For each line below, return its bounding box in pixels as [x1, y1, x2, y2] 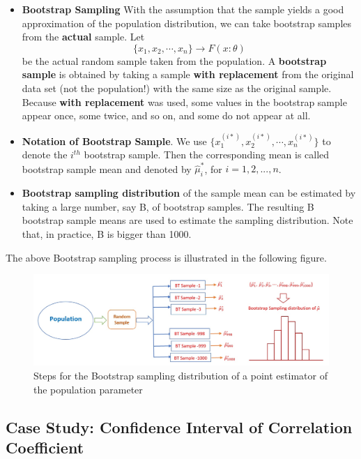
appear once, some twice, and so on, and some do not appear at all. [22, 108, 311, 123]
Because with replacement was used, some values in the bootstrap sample [22, 94, 347, 109]
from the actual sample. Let [22, 29, 145, 44]
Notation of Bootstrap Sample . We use [22, 133, 207, 148]
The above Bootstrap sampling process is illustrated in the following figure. [6, 250, 327, 264]
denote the [22, 147, 68, 162]
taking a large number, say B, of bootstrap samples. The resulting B [22, 199, 314, 213]
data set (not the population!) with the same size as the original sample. [22, 80, 332, 95]
